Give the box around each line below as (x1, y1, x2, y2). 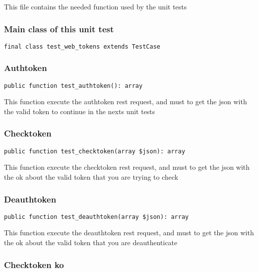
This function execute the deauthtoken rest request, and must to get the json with (4, 227, 254, 238)
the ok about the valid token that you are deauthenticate (4, 237, 178, 248)
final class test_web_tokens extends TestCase (4, 43, 160, 50)
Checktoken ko (4, 258, 64, 271)
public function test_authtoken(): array (4, 82, 143, 89)
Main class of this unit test (4, 22, 114, 35)
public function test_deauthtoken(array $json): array (4, 213, 189, 220)
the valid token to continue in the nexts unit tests (4, 106, 155, 116)
